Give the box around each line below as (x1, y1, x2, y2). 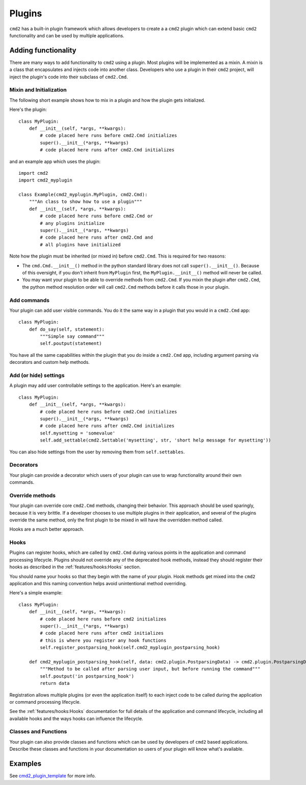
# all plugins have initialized (40, 242, 121, 247)
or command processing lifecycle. (9, 699, 81, 705)
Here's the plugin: (9, 106, 47, 112)
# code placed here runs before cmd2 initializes (40, 616, 167, 622)
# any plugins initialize (40, 220, 105, 226)
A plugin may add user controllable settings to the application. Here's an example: (9, 382, 182, 388)
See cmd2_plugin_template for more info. (9, 773, 96, 779)
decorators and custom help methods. (9, 359, 90, 365)
